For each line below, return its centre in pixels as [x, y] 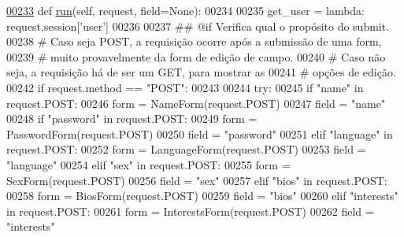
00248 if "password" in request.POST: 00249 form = [132, 119]
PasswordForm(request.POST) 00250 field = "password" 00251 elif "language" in [200, 133]
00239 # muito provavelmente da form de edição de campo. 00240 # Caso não [196, 56]
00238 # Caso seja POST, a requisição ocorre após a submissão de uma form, [194, 41]
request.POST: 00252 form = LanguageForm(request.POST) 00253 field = [186, 149]
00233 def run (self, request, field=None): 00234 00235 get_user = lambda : [186, 10]
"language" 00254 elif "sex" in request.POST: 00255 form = [148, 164]
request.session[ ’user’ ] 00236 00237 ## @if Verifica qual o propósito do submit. [198, 26]
